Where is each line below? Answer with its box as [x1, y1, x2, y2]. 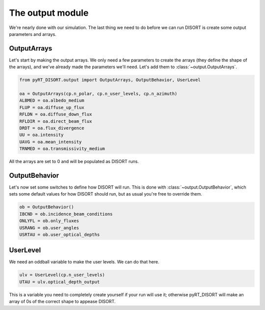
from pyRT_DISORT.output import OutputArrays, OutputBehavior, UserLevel [19, 77, 201, 83]
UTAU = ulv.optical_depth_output [19, 279, 100, 284]
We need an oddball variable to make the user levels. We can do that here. [9, 259, 159, 265]
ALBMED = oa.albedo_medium [19, 98, 84, 103]
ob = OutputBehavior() [19, 204, 74, 210]
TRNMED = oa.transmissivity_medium [19, 146, 105, 152]
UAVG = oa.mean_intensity [19, 139, 82, 144]
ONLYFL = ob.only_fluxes [19, 218, 79, 224]
